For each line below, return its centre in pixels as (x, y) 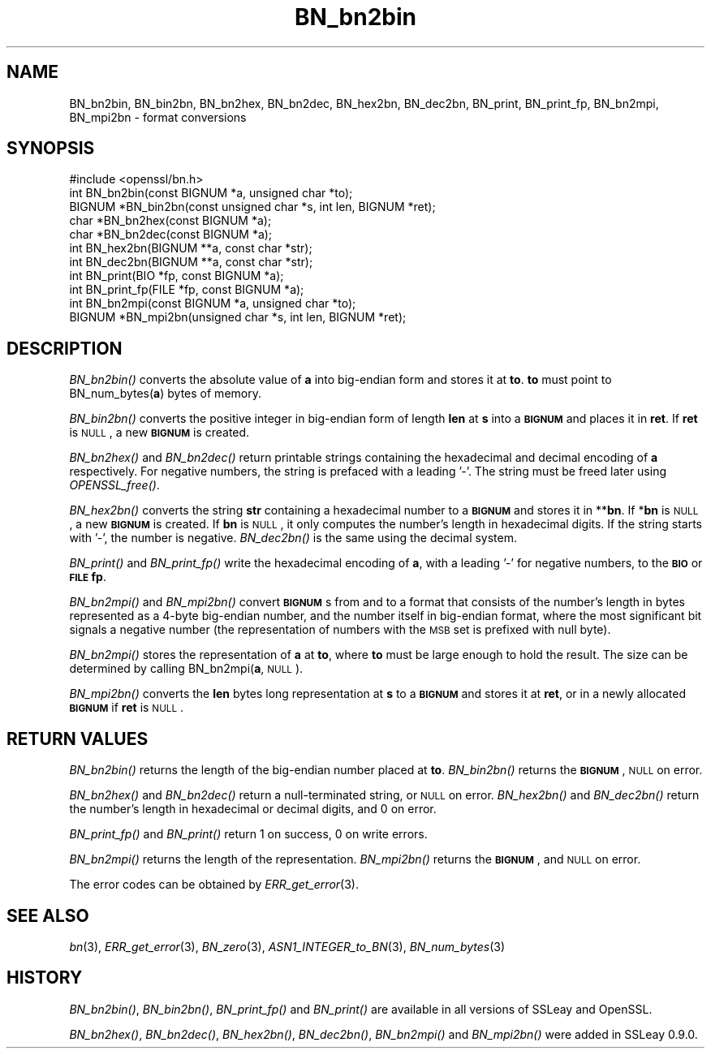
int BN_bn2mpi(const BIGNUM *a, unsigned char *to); (213, 304)
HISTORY (45, 978)
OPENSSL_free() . (114, 485)
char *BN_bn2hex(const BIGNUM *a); (170, 221)
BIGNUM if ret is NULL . (126, 708)
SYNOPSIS (51, 149)
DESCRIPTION (65, 348)
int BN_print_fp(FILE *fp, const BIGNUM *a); (187, 290)
